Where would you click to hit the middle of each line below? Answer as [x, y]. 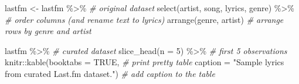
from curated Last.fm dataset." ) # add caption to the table [110, 73]
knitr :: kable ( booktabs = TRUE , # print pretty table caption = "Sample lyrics [145, 62]
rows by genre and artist [48, 31]
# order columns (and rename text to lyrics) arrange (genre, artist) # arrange [144, 19]
